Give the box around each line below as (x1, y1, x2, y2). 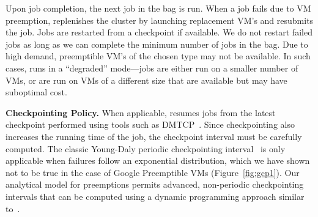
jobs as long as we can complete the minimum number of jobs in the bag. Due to (6, 37, 308, 50)
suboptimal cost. (6, 86, 67, 98)
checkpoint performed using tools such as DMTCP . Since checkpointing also (6, 118, 295, 131)
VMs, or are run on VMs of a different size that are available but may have (6, 73, 287, 86)
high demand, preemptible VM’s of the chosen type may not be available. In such (6, 50, 311, 62)
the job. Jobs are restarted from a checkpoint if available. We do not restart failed (6, 26, 312, 39)
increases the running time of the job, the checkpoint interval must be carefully (6, 130, 302, 142)
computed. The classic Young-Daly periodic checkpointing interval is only (6, 142, 286, 155)
